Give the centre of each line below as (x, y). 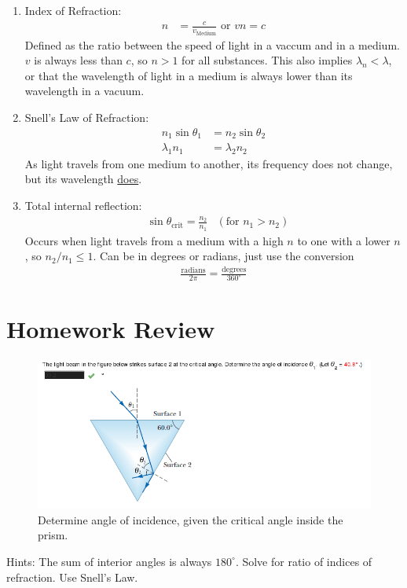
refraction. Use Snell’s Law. (72, 577)
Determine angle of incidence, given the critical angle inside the (191, 519)
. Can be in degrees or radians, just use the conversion (224, 256)
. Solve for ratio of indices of (304, 561)
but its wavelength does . (83, 179)
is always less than (78, 60)
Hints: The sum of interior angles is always (109, 561)
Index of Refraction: (73, 10)
